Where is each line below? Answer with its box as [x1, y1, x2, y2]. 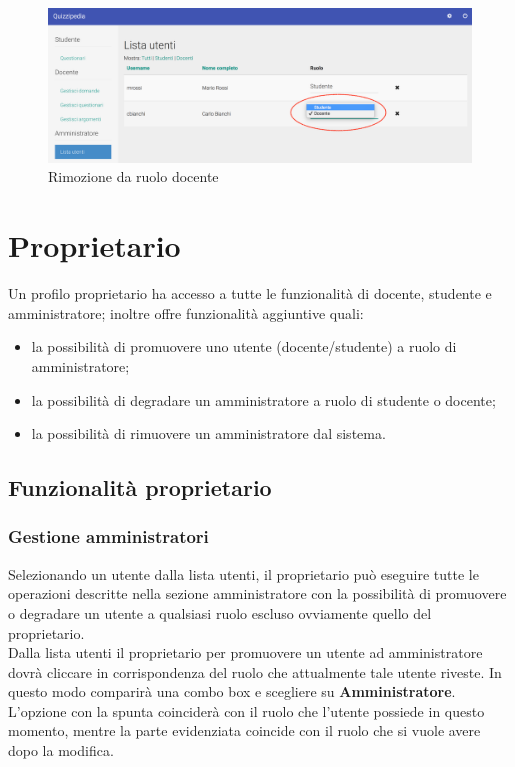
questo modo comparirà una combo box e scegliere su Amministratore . [8, 681, 456, 702]
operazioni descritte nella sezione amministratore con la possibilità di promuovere [8, 583, 507, 604]
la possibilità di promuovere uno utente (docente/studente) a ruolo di [31, 336, 457, 357]
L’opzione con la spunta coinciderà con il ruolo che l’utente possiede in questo [8, 700, 485, 721]
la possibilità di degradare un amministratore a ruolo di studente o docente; [31, 389, 496, 410]
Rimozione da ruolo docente [48, 166, 219, 187]
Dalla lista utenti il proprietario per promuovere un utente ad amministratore [8, 642, 483, 663]
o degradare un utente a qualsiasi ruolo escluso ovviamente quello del [8, 602, 432, 623]
